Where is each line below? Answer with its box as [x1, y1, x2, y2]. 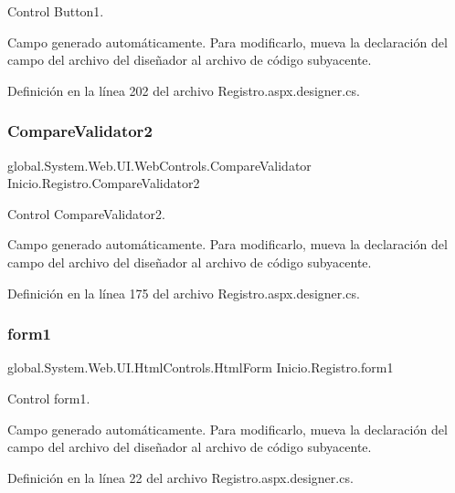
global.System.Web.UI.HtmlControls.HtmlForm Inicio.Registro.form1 [7, 358, 394, 377]
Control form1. [7, 388, 90, 407]
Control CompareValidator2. [7, 204, 165, 223]
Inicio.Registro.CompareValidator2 [7, 173, 200, 193]
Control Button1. [7, 2, 104, 20]
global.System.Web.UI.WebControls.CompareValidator [7, 155, 312, 174]
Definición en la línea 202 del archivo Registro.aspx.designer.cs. [7, 80, 360, 100]
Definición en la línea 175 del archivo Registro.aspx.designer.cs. [7, 283, 360, 302]
